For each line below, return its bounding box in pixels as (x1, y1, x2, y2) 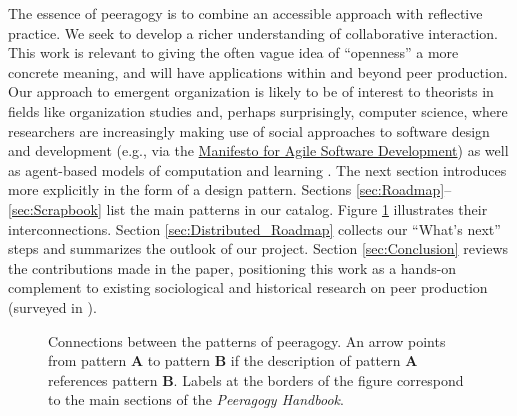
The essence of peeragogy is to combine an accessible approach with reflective (8, 3, 483, 23)
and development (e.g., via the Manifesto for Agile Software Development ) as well (8, 140, 509, 161)
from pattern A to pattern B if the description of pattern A (48, 350, 418, 371)
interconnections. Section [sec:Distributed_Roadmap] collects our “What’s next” (8, 218, 501, 239)
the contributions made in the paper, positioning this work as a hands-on (8, 257, 457, 278)
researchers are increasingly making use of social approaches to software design (8, 120, 490, 141)
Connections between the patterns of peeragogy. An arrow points (48, 330, 446, 351)
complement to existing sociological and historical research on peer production (8, 277, 488, 298)
